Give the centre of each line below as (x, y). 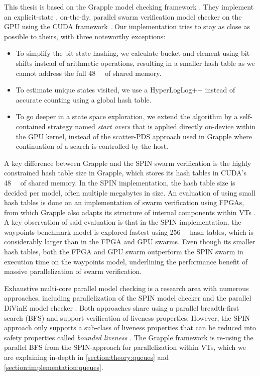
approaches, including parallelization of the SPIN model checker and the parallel (128, 298)
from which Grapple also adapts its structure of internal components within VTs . (130, 212)
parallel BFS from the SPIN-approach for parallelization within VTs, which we (125, 347)
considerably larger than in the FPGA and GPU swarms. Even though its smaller (130, 242)
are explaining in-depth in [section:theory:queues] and (87, 357)
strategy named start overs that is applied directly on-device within (152, 126)
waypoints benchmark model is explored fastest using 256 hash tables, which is (129, 231)
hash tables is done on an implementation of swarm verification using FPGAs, (124, 202)
